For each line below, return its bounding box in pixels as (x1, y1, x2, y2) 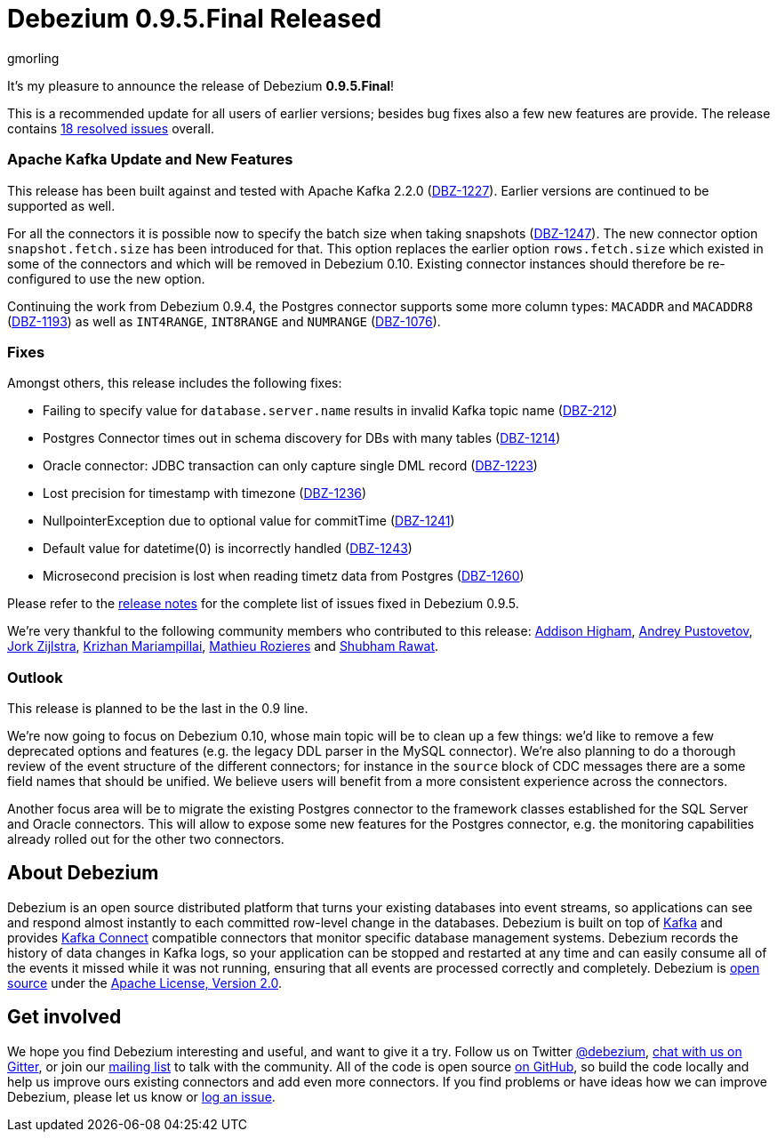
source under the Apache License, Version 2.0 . (7, 975, 283, 991)
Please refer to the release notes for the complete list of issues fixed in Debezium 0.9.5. (7, 596, 519, 612)
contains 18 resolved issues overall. (7, 120, 214, 136)
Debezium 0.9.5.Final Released (7, 4, 382, 34)
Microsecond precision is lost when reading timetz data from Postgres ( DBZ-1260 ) (43, 568, 525, 584)
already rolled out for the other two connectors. (7, 831, 284, 846)
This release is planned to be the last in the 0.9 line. (7, 701, 308, 716)
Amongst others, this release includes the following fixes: (7, 375, 342, 391)
